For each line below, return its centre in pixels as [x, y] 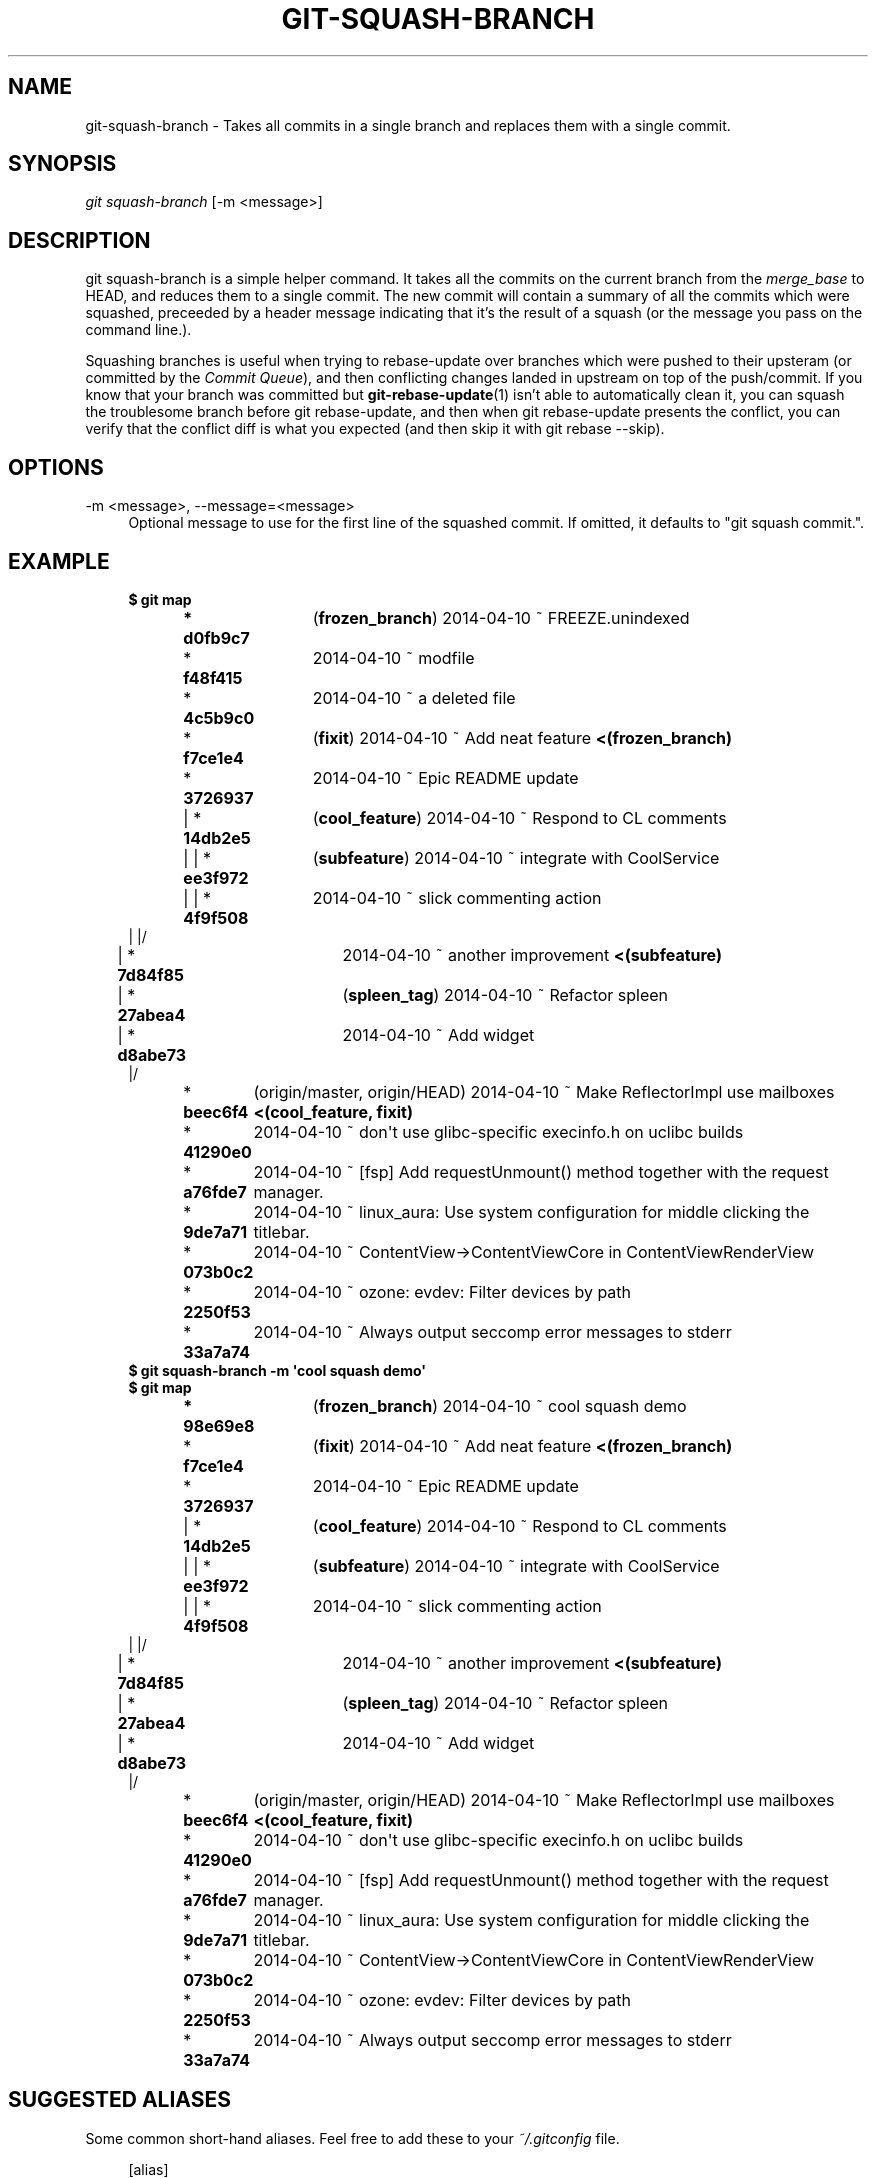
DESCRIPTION [79, 240]
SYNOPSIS [62, 164]
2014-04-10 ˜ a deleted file [414, 697]
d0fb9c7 [216, 637]
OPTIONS [56, 467]
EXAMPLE [59, 561]
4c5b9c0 [219, 717]
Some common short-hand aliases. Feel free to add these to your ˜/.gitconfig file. [352, 2138]
